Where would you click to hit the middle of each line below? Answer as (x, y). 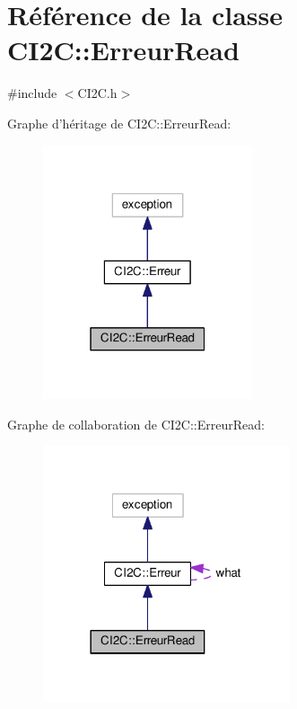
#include (32, 93)
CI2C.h (97, 93)
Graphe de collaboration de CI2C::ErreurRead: (136, 424)
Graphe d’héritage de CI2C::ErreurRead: (119, 123)
